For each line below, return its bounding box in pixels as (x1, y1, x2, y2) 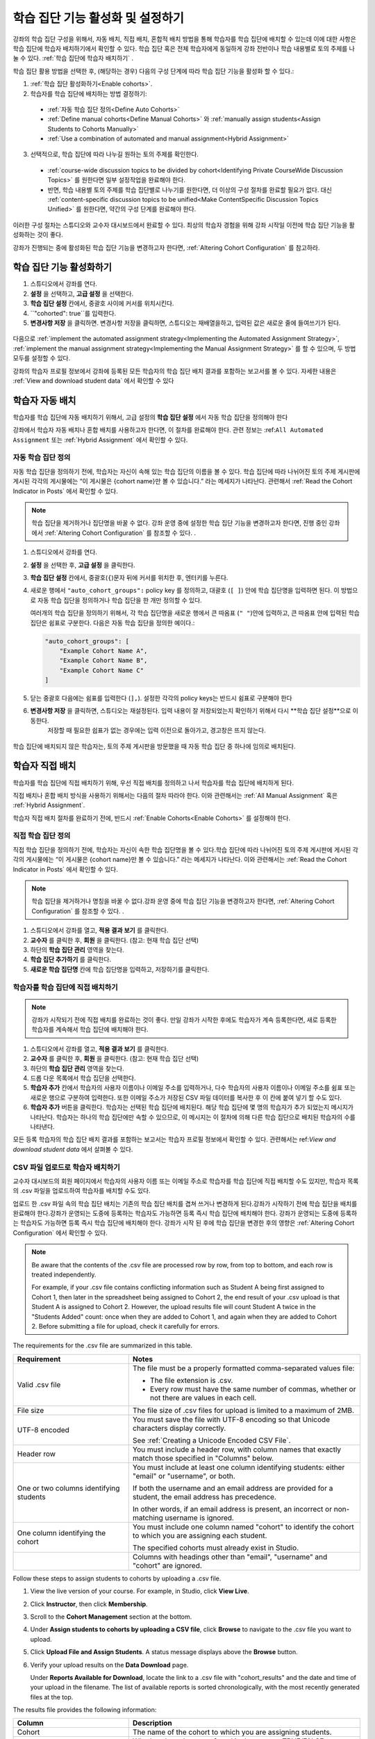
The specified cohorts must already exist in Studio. (132, 1543, 299, 1553)
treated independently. (31, 1270, 97, 1279)
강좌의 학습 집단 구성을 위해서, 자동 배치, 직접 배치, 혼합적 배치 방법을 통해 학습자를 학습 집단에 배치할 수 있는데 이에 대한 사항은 (12, 35, 357, 43)
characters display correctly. (132, 1423, 226, 1433)
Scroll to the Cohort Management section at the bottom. (30, 1612, 192, 1621)
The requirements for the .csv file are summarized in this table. (12, 1341, 193, 1349)
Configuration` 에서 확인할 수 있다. (12, 1228, 108, 1237)
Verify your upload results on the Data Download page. (30, 1660, 189, 1669)
